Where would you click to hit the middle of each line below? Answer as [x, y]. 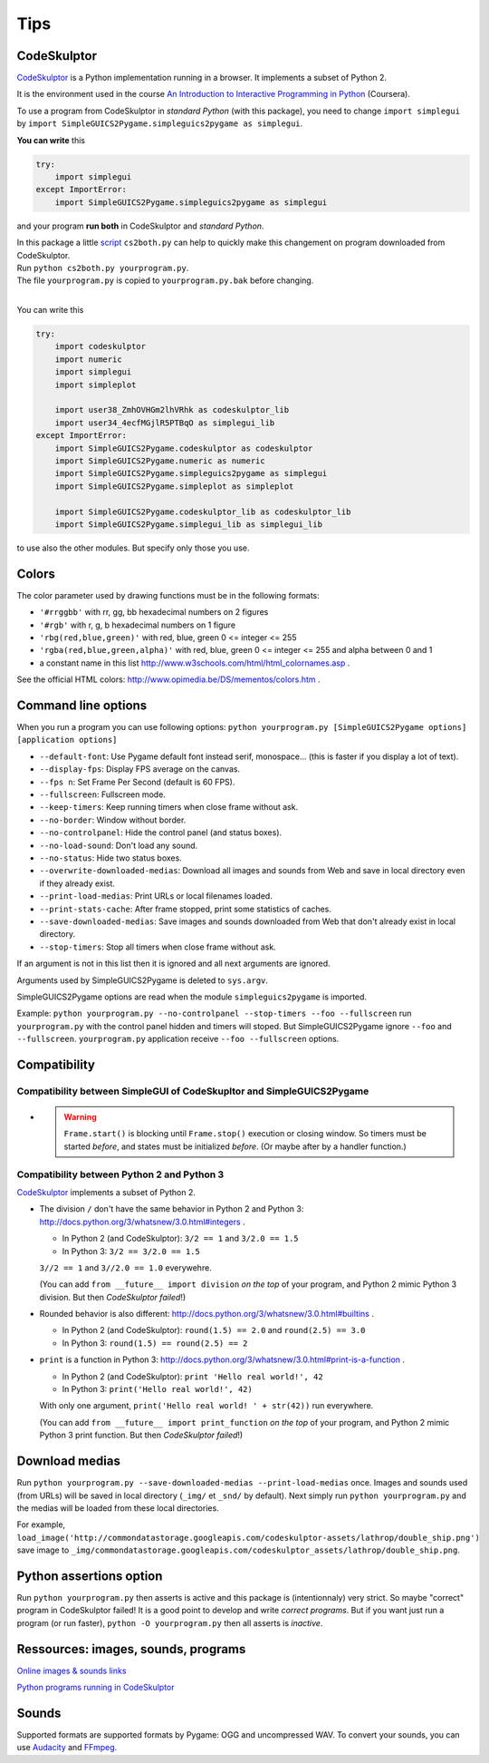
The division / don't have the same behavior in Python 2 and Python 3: [172, 1209]
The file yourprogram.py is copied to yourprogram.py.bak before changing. [165, 280]
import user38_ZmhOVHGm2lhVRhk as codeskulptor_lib [172, 410]
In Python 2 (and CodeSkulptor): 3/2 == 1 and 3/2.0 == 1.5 [180, 1239]
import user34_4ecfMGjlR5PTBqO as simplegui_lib [165, 423]
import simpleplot [96, 385]
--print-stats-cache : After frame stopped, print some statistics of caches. [186, 909]
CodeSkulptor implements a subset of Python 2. [106, 1192]
